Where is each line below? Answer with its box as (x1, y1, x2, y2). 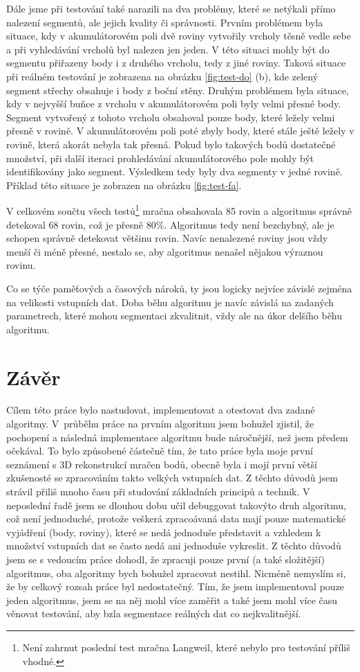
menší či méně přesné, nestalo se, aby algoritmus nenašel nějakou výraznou (6, 244, 323, 258)
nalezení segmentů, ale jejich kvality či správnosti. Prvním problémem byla (6, 15, 323, 29)
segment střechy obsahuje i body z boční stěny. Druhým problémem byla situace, (6, 82, 349, 97)
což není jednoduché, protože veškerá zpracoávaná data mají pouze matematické (6, 511, 346, 526)
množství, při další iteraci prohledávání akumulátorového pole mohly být (6, 150, 314, 165)
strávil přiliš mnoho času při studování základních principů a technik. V (6, 484, 310, 498)
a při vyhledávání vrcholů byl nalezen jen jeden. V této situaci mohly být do (6, 42, 330, 56)
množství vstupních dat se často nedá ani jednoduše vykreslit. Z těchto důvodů (6, 538, 341, 553)
